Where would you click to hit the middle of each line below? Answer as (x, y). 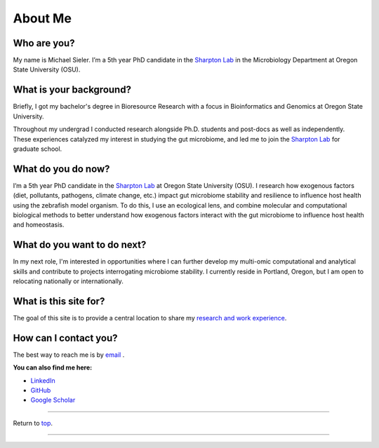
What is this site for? (59, 301)
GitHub (41, 391)
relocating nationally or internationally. (68, 281)
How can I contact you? (66, 338)
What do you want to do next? (80, 245)
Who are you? (44, 43)
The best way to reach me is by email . (69, 355)
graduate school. (38, 149)
